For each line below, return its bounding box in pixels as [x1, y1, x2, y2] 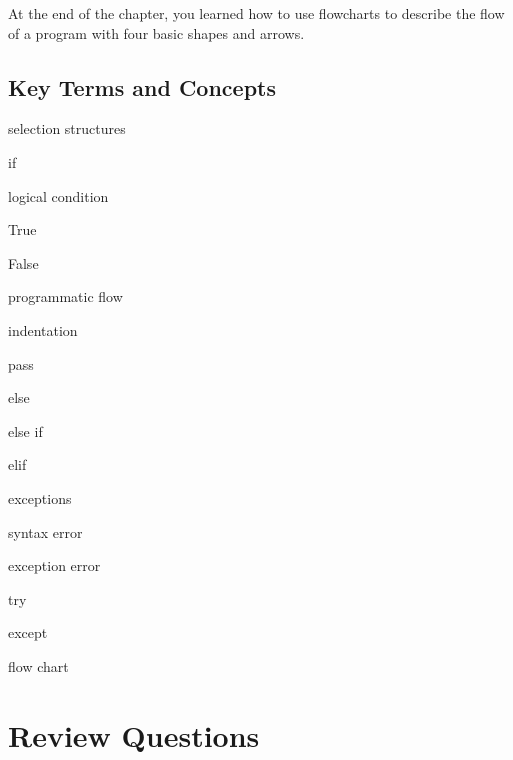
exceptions [8, 487, 72, 508]
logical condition [8, 185, 109, 206]
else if [8, 420, 43, 441]
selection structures [8, 118, 126, 139]
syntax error [8, 521, 83, 542]
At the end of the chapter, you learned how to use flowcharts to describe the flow [8, 3, 505, 23]
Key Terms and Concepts [8, 71, 276, 102]
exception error [8, 555, 101, 576]
